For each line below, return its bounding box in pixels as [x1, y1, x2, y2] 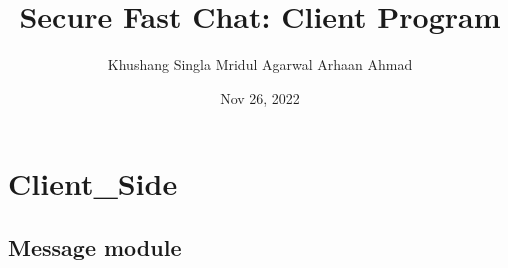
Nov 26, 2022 [220, 87, 300, 108]
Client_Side [8, 163, 178, 204]
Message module [8, 231, 182, 262]
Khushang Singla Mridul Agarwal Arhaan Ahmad [107, 54, 413, 75]
